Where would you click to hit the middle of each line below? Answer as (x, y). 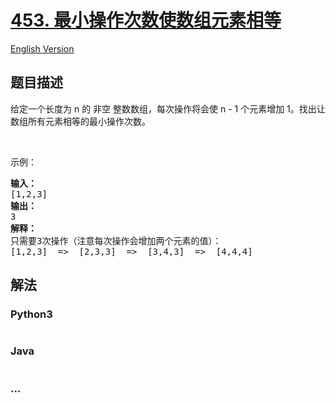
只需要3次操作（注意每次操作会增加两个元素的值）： (116, 240)
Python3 (31, 314)
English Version (42, 48)
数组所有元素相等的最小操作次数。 (80, 121)
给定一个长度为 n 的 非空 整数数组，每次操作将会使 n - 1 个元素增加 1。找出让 (168, 108)
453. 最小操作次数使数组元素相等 (146, 20)
